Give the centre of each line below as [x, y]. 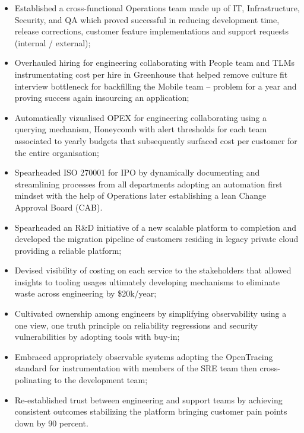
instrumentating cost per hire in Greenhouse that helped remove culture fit [151, 74]
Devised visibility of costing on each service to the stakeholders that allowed [153, 270]
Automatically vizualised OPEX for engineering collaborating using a [141, 117]
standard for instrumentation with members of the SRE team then [136, 368]
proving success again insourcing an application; [102, 98]
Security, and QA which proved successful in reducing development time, [147, 19]
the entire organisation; [57, 152]
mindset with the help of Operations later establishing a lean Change [140, 195]
